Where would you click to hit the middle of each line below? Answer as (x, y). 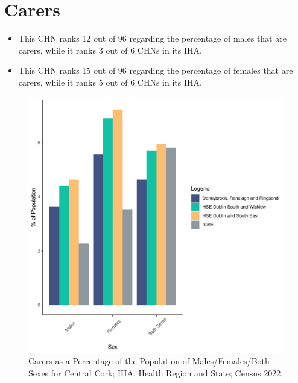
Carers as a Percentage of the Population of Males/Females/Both (149, 361)
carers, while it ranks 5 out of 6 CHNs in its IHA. (110, 82)
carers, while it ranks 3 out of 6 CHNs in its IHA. (110, 50)
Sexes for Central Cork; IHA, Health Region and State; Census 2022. (156, 372)
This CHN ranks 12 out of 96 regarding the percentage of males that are (152, 38)
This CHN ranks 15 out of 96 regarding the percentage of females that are (156, 70)
